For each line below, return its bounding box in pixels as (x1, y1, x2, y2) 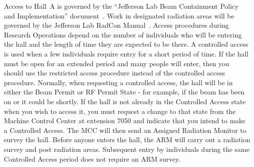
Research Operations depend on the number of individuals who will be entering (4, 29, 242, 39)
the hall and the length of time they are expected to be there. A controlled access (4, 39, 249, 49)
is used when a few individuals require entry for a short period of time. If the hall (4, 48, 249, 58)
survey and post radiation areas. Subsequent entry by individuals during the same (4, 144, 250, 154)
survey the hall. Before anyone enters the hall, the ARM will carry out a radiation (4, 134, 251, 145)
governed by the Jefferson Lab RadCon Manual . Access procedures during (4, 20, 229, 30)
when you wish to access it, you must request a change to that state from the (4, 106, 236, 116)
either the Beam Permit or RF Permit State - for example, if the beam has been (4, 87, 245, 97)
